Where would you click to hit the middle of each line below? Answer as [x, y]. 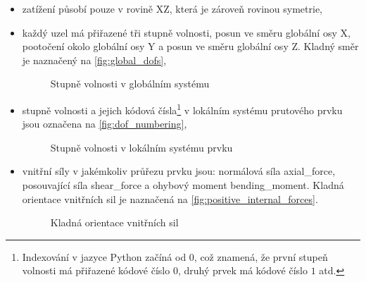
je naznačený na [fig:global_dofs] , [94, 60]
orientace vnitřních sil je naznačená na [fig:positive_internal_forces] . [170, 198]
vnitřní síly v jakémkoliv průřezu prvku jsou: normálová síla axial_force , [179, 171]
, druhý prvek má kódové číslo [243, 270]
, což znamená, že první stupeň [261, 256]
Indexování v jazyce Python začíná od [104, 256]
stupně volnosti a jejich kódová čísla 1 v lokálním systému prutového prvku [182, 109]
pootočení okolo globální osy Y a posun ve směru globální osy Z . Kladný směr [190, 46]
